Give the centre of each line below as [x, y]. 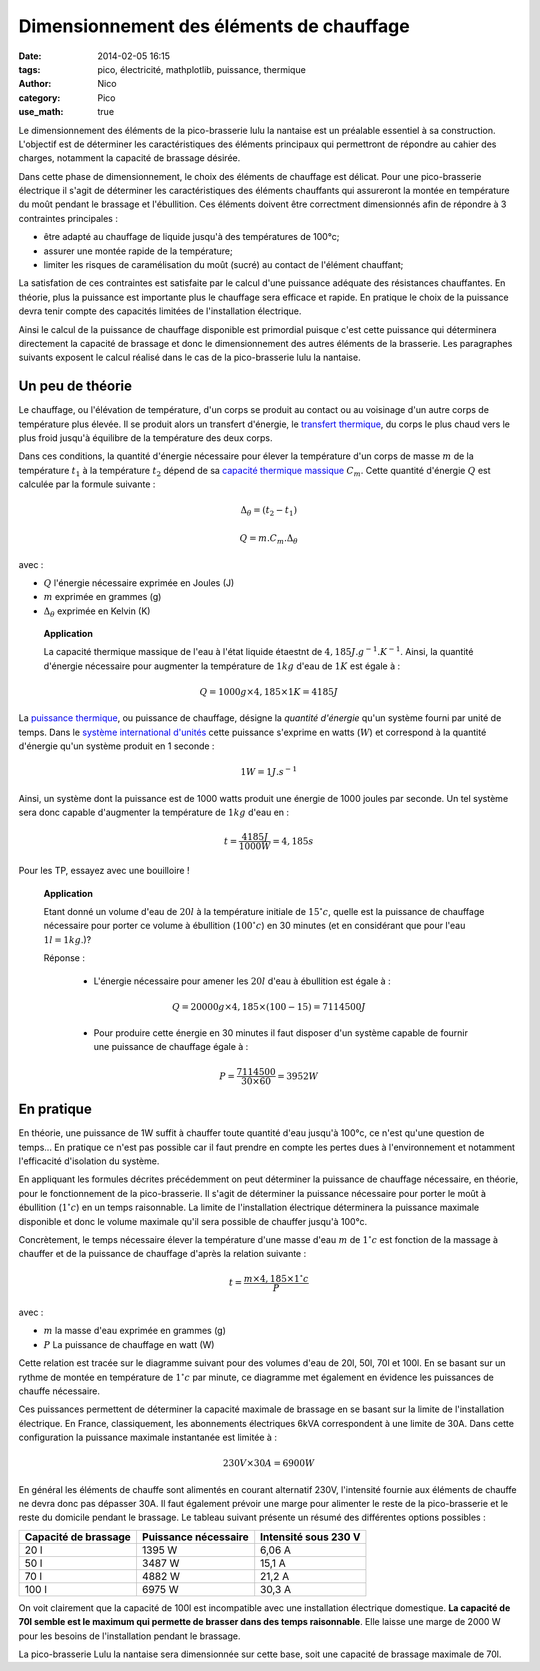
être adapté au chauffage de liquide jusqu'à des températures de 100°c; [191, 237]
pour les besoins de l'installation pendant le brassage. [129, 1636]
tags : [29, 69]
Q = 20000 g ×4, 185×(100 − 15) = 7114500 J [268, 1006]
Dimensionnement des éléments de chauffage [214, 26]
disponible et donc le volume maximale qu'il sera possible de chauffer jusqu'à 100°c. [193, 1221]
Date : [30, 56]
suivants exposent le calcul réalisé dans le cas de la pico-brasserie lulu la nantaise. [189, 357]
